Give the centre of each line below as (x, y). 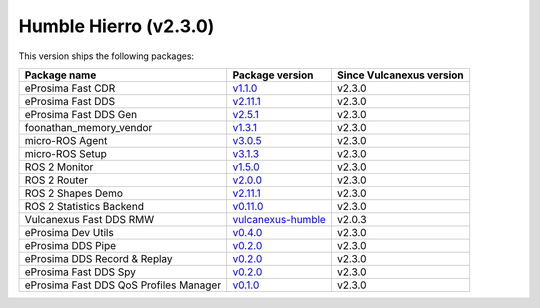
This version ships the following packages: (106, 56)
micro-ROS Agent (66, 140)
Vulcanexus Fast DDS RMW (89, 219)
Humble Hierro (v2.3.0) (116, 26)
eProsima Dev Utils (69, 232)
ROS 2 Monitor (59, 167)
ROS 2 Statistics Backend (84, 206)
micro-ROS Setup (65, 153)
